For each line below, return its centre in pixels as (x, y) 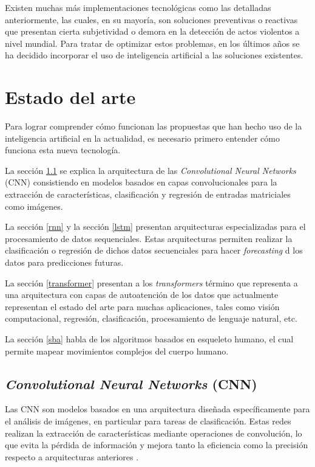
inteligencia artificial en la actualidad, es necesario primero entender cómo (142, 138)
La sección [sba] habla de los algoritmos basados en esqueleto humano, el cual (149, 339)
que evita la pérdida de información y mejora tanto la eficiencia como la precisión (157, 445)
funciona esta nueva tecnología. (63, 150)
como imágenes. (34, 206)
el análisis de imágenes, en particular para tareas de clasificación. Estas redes (148, 420)
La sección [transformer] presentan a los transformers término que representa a (151, 282)
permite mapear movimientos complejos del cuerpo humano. (117, 351)
